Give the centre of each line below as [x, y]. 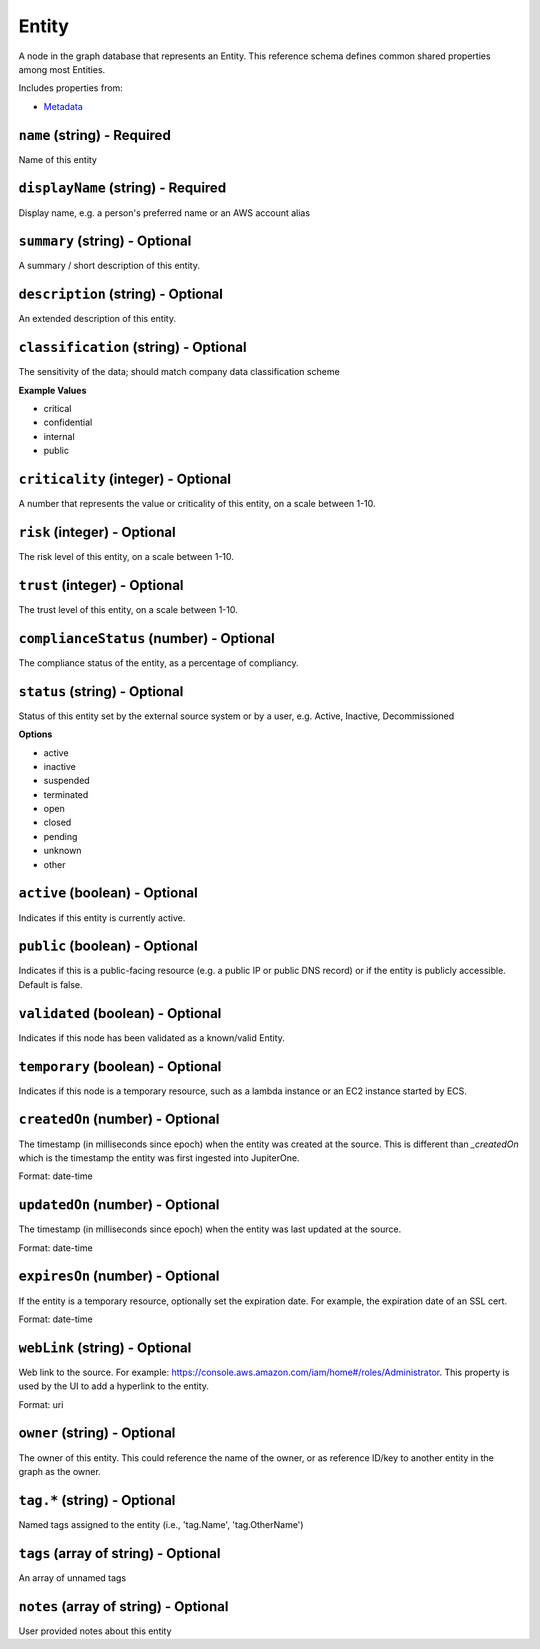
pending [60, 836]
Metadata [63, 106]
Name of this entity [57, 159]
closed [57, 822]
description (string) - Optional [121, 294]
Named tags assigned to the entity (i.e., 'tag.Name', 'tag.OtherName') [161, 1524]
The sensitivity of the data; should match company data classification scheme [179, 372]
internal [59, 436]
